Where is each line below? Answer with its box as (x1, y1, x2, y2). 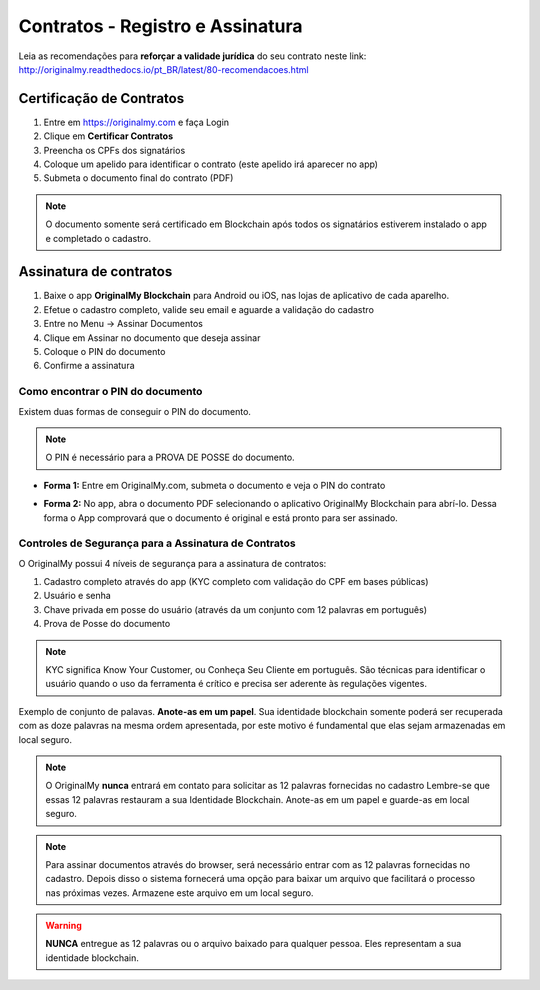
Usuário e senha (43, 590, 112, 602)
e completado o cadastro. (45, 232, 152, 244)
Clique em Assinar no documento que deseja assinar (43, 331, 261, 344)
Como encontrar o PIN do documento (18, 385, 203, 399)
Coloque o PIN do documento (43, 346, 166, 358)
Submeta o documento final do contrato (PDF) (43, 172, 234, 184)
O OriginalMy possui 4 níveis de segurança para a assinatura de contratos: (18, 557, 327, 569)
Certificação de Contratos (18, 90, 185, 107)
